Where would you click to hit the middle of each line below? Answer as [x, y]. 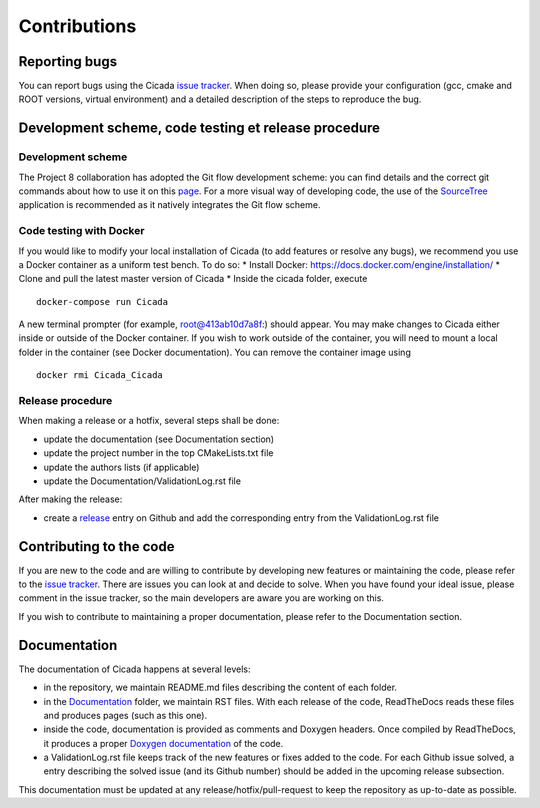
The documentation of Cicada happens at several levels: [134, 669]
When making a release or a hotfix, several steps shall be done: [149, 421]
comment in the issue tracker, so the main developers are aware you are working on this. [201, 598]
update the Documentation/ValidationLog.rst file [142, 481]
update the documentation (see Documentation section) [159, 439]
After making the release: [70, 499]
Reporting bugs [68, 61]
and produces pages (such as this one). [125, 715]
